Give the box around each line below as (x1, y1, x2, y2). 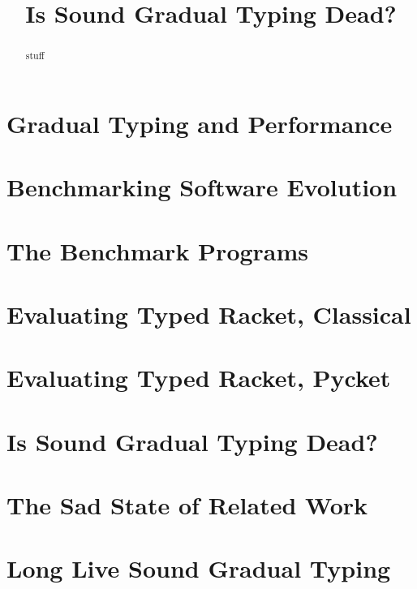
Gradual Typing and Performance (6, 106, 393, 140)
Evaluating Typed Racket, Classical (6, 297, 411, 330)
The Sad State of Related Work (6, 488, 368, 522)
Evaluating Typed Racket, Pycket (6, 361, 391, 394)
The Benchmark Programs (6, 234, 309, 267)
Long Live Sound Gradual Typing (6, 552, 391, 585)
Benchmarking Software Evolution (6, 170, 398, 204)
